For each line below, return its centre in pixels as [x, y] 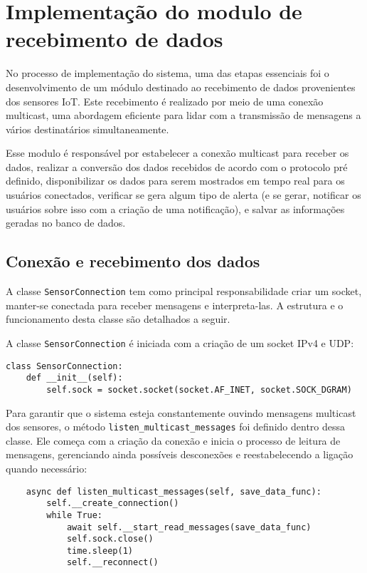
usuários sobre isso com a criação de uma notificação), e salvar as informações [175, 208]
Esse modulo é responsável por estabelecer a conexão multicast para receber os [177, 153]
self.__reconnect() [112, 563]
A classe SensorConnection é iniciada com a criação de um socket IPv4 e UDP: [180, 342]
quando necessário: [47, 468]
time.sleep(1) [100, 551]
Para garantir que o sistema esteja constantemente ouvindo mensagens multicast [181, 412]
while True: [75, 515]
